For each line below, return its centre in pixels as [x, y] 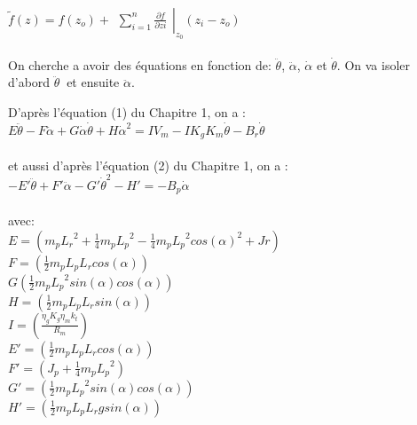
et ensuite [93, 82]
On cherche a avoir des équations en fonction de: [140, 64]
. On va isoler [373, 64]
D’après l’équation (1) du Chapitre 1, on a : [127, 111]
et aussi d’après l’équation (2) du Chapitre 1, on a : [148, 165]
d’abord [29, 82]
